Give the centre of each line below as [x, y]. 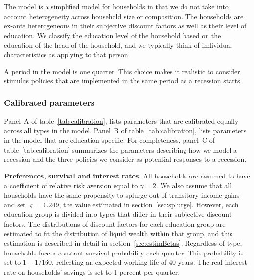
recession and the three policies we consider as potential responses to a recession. [125, 159]
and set [15, 204]
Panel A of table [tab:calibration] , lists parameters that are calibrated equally [121, 120]
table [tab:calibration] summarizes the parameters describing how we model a [121, 149]
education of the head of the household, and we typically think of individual [118, 45]
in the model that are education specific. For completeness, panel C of [109, 140]
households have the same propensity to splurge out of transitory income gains [122, 195]
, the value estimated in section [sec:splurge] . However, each [149, 204]
